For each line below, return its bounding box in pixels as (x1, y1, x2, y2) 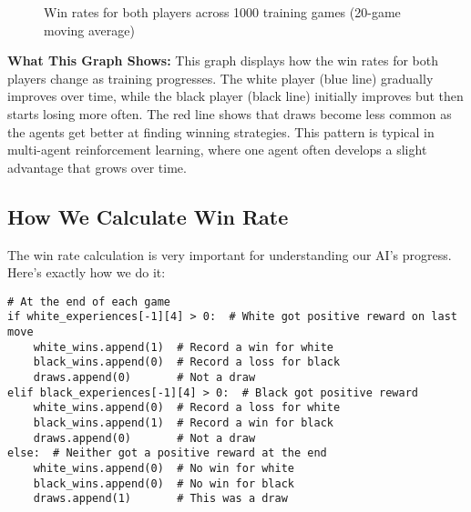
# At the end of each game (7, 295, 170, 308)
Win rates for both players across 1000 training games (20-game (44, 3, 401, 21)
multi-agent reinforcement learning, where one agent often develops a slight (7, 140, 427, 159)
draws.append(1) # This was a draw (33, 492, 288, 506)
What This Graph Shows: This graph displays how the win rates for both (7, 51, 438, 70)
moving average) (44, 20, 135, 39)
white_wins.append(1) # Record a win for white (33, 340, 333, 354)
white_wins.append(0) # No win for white (33, 461, 294, 475)
